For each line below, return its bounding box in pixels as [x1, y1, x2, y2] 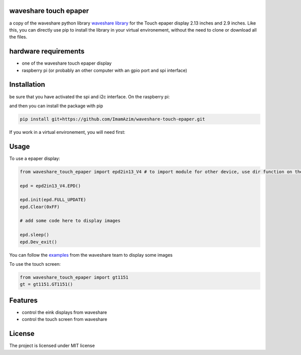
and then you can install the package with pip [9, 103, 103, 109]
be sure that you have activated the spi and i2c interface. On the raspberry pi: [9, 93, 170, 100]
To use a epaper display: [9, 155, 60, 161]
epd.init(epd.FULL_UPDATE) [20, 197, 86, 203]
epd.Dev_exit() [20, 239, 57, 245]
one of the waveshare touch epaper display [22, 60, 112, 66]
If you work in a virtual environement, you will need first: [9, 129, 125, 135]
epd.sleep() [20, 232, 50, 238]
